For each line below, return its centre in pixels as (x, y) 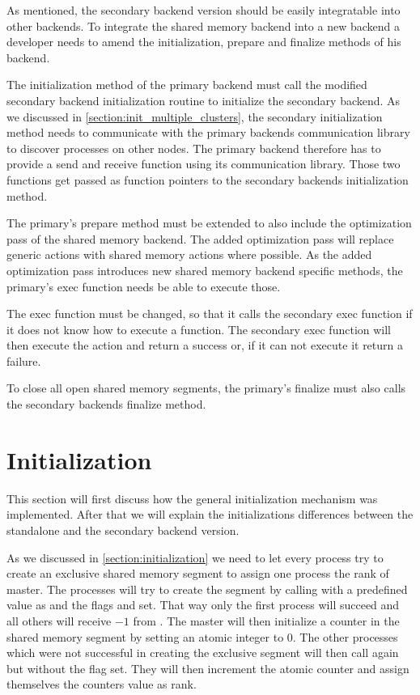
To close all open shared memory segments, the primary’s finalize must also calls (206, 388)
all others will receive (59, 620)
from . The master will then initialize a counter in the (266, 620)
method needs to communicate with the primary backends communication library (208, 132)
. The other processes (345, 636)
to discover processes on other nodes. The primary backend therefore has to (194, 148)
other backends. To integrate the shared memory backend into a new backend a (203, 25)
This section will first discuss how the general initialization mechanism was (192, 498)
